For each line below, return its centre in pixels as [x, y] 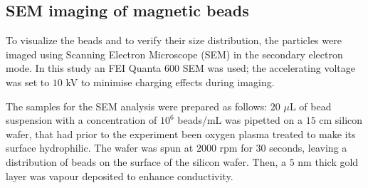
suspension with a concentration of [82, 120]
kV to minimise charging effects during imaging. [170, 82]
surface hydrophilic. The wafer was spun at [100, 148]
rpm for [236, 148]
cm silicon [341, 120]
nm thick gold [328, 161]
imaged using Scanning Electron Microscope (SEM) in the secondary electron [174, 54]
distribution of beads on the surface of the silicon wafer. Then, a [146, 161]
